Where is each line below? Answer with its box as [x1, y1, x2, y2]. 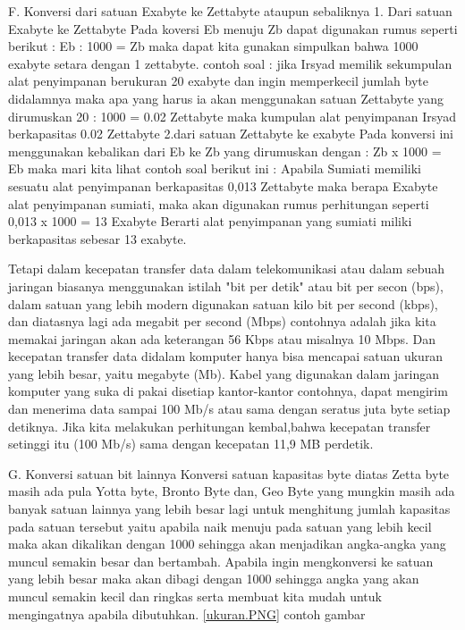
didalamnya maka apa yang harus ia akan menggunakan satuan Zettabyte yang [8, 88, 444, 107]
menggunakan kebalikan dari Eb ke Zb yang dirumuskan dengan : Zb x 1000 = [8, 141, 442, 160]
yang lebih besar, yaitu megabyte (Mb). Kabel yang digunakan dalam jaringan [8, 364, 440, 382]
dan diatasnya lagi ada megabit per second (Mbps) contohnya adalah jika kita [8, 312, 436, 331]
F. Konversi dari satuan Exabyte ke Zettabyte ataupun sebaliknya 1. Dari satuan [8, 2, 452, 20]
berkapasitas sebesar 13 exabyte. [8, 229, 187, 248]
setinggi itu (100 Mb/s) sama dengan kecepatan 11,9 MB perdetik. [8, 434, 374, 453]
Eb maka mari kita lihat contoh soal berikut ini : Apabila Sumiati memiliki [8, 159, 422, 178]
